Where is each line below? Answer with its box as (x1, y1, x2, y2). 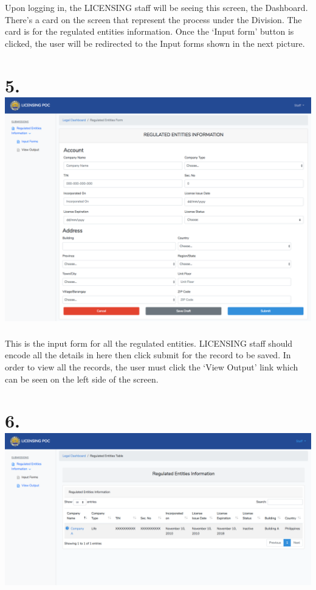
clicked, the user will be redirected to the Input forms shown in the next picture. (5, 36, 305, 49)
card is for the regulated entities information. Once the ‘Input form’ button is (5, 25, 294, 38)
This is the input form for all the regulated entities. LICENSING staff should (5, 336, 293, 349)
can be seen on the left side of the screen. (5, 372, 159, 385)
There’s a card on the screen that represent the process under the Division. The (5, 13, 302, 26)
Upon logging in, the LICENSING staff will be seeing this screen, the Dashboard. (5, 1, 308, 13)
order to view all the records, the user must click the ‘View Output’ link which (5, 361, 298, 373)
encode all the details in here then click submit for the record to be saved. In (5, 349, 291, 361)
